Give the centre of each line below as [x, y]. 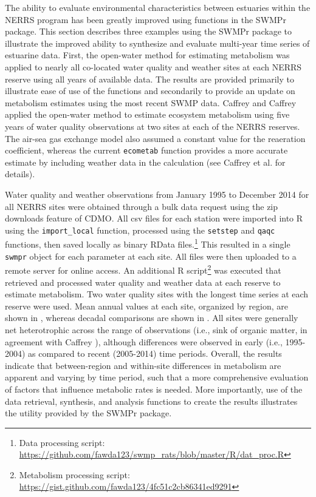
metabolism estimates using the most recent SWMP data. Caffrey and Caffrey [151, 102]
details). [20, 174]
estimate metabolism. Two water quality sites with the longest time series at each [157, 294]
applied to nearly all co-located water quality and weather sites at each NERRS [153, 66]
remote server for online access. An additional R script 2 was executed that [143, 269]
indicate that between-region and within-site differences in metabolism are [143, 365]
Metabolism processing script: [74, 474]
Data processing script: [62, 442]
